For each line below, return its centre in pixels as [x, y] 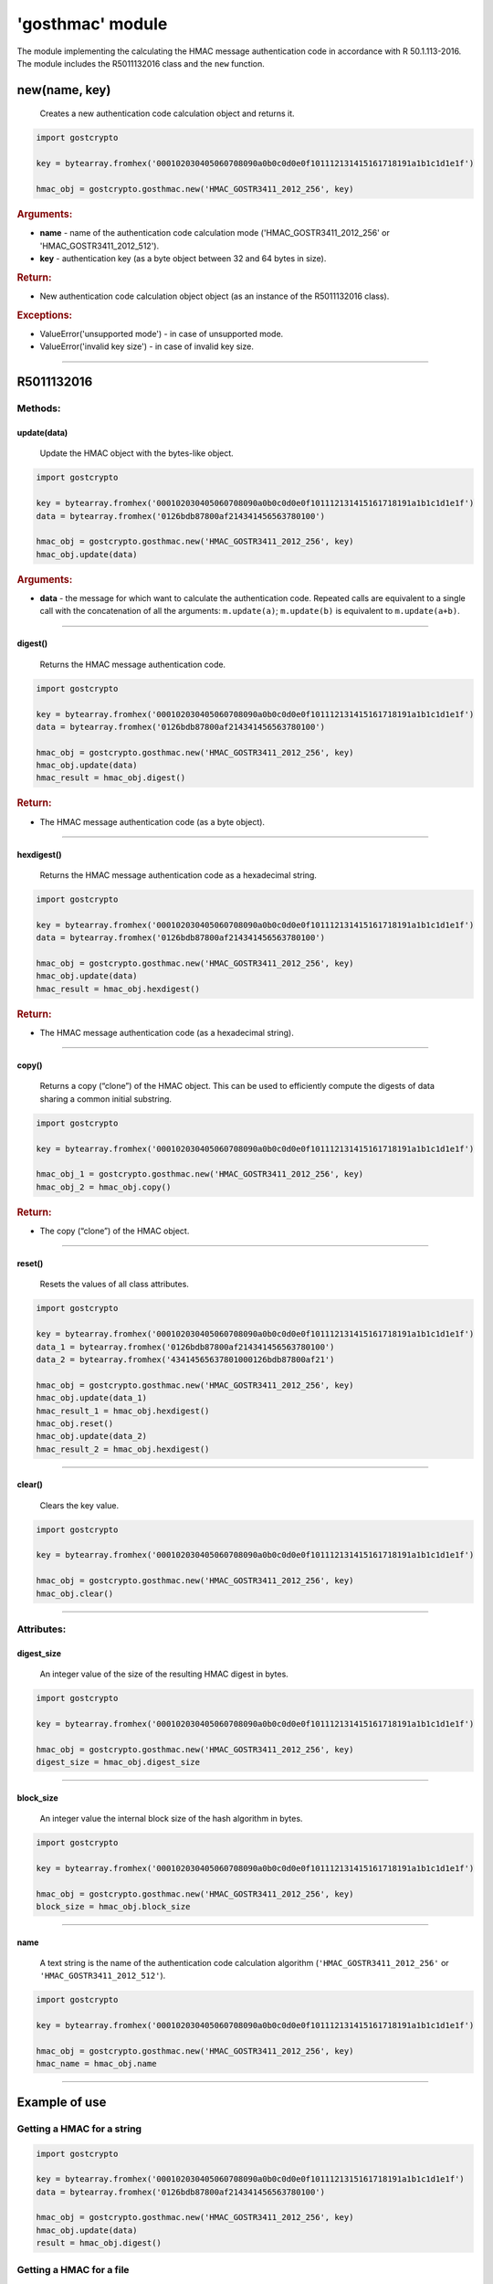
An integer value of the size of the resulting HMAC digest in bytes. [164, 1674]
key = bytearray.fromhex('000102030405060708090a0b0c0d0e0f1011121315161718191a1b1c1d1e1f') [250, 2179]
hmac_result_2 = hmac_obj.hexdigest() [123, 1449]
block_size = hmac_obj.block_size [113, 1907]
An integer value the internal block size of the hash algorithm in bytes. [171, 1819]
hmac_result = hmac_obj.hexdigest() [118, 989]
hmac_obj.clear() [75, 1593]
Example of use [62, 2102]
